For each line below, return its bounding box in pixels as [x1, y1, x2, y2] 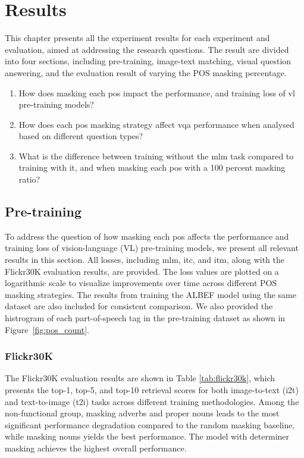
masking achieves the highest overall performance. [5, 441, 187, 454]
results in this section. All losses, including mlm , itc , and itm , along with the [5, 253, 285, 266]
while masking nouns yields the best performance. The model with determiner [5, 430, 290, 443]
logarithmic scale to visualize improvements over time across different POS [5, 277, 277, 289]
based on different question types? [18, 130, 143, 142]
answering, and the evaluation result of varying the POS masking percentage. [5, 66, 287, 79]
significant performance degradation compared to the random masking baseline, [5, 418, 295, 431]
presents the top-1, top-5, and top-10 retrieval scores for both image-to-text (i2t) [5, 384, 299, 396]
